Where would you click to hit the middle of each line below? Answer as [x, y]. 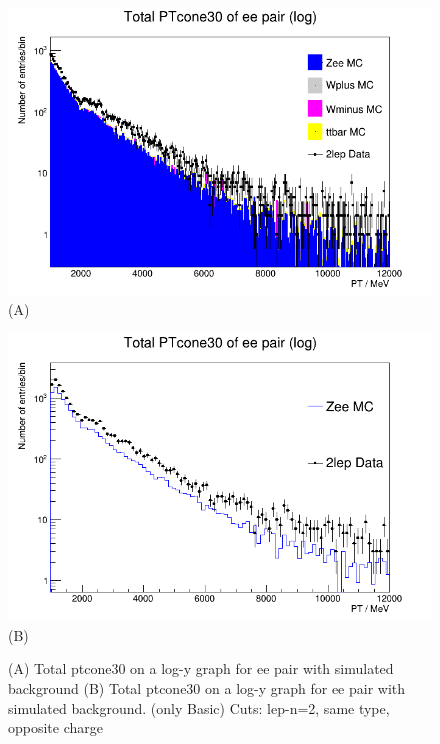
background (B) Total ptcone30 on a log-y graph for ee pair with [207, 688]
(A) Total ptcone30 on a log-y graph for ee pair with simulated [201, 668]
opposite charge [56, 727]
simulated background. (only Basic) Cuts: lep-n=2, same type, [199, 707]
